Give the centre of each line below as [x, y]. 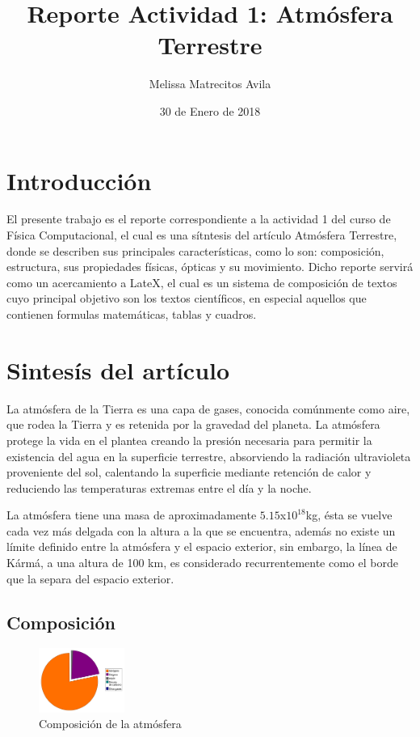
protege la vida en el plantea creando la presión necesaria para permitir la [189, 440]
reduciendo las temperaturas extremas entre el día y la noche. [159, 487]
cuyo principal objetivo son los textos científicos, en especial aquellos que [187, 298]
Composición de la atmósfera [110, 724]
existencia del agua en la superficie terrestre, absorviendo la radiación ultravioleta [209, 456]
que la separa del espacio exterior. [90, 578]
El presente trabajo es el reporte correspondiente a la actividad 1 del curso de [199, 219]
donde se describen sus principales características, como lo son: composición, [195, 250]
